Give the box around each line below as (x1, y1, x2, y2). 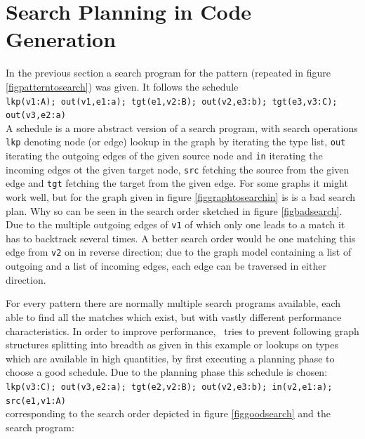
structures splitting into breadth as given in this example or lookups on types (6, 337, 338, 352)
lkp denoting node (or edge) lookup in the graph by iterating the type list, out (6, 134, 346, 149)
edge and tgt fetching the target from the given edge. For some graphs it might (6, 176, 348, 190)
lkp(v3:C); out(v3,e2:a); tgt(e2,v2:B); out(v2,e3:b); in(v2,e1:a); (6, 381, 333, 392)
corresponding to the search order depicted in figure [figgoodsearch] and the (6, 406, 331, 421)
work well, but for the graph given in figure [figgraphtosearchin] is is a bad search (6, 190, 356, 204)
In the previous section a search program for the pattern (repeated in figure (6, 65, 331, 80)
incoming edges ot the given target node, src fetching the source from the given (6, 162, 350, 176)
